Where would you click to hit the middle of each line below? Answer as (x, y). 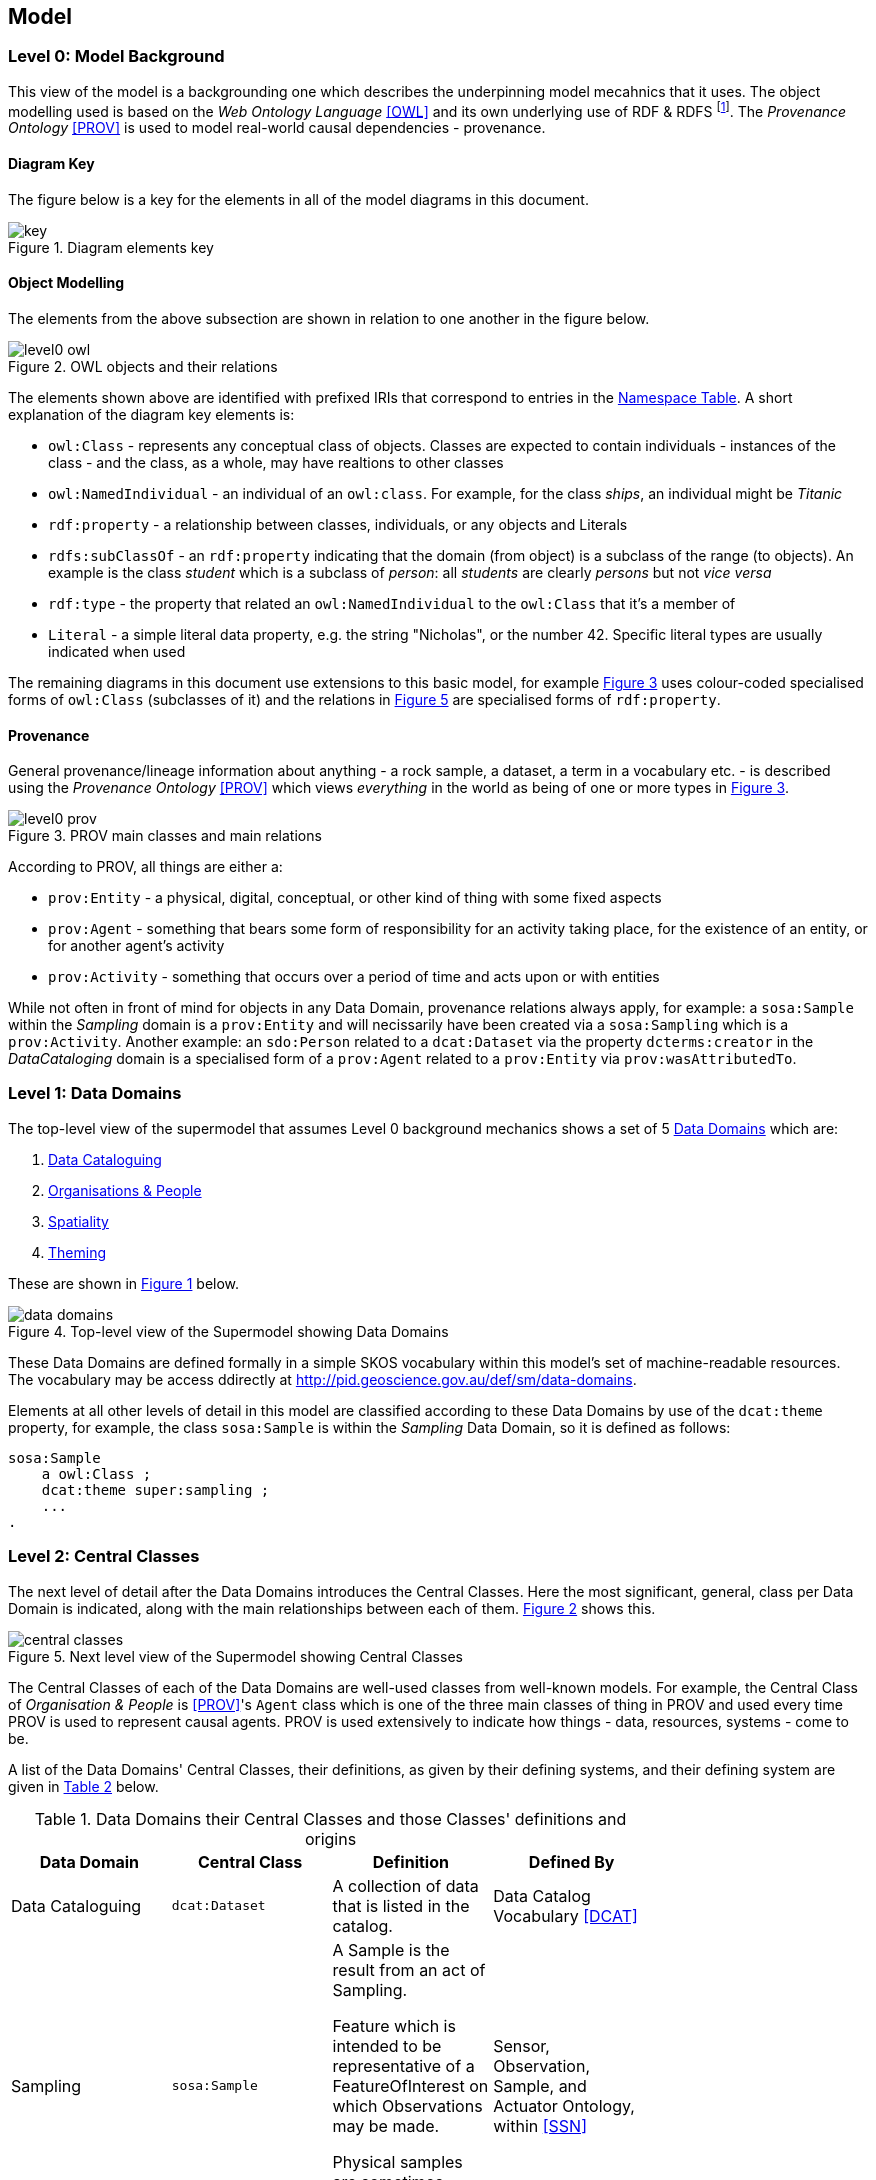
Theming (77, 1252)
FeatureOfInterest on (410, 2085)
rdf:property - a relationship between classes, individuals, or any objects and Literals (338, 524)
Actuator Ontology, (564, 2105)
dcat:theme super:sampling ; (155, 1489)
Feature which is (394, 2025)
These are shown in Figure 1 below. (124, 1283)
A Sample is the (391, 1949)
